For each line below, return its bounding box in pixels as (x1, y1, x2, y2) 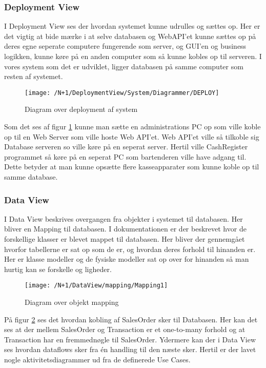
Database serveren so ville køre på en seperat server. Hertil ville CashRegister (4, 141, 248, 152)
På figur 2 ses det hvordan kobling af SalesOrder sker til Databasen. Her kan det (4, 314, 258, 324)
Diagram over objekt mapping (25, 297, 119, 307)
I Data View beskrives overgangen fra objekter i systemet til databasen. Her (4, 213, 243, 224)
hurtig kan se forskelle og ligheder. (4, 263, 112, 274)
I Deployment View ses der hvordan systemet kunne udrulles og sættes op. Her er (4, 21, 260, 31)
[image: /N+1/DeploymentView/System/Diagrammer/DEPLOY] (25, 89, 219, 96)
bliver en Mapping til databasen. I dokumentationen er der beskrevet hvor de (4, 223, 247, 234)
